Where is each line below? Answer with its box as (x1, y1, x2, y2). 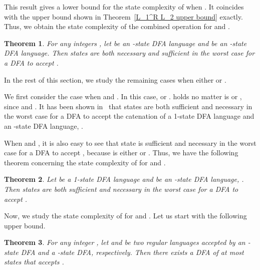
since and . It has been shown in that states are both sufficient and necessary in (4, 101, 252, 111)
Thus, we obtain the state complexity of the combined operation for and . (4, 21, 230, 32)
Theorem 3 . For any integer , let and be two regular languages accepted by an (4, 237, 245, 247)
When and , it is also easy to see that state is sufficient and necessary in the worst (4, 137, 256, 148)
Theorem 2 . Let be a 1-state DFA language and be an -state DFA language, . (4, 174, 244, 184)
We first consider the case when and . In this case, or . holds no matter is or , (4, 91, 242, 102)
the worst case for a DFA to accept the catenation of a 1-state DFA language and (4, 111, 254, 121)
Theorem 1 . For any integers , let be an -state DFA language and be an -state (4, 38, 247, 48)
